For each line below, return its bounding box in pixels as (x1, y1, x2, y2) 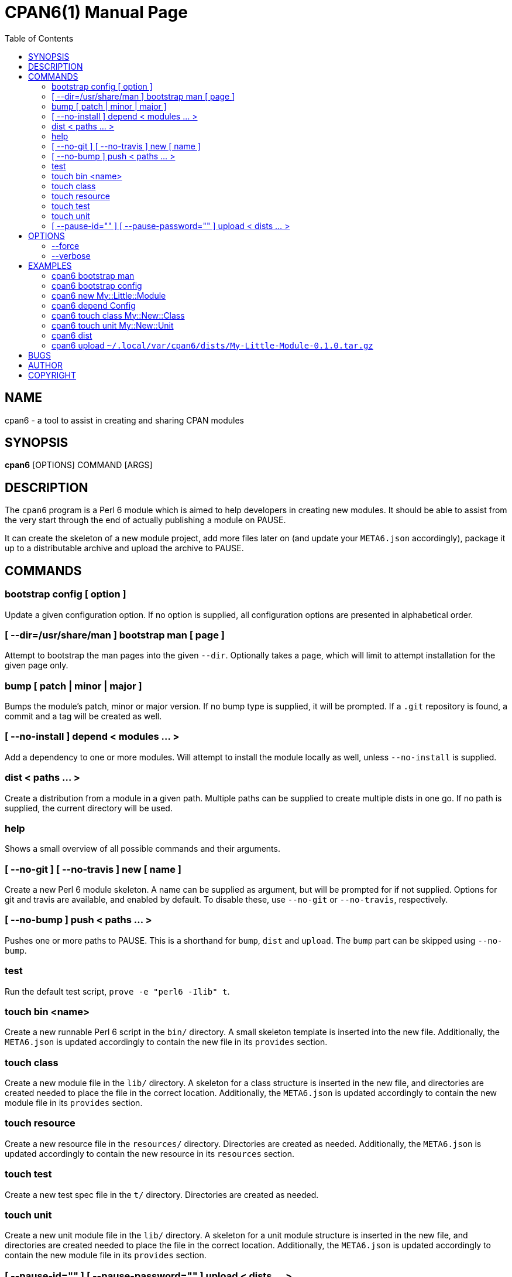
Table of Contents (5, 33, 74, 43)
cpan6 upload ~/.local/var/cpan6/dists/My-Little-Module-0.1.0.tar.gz (51, 340, 373, 350)
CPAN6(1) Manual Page (5, 2, 188, 22)
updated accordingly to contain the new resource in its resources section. (5, 1148, 295, 1159)
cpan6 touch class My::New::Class (51, 310, 185, 320)
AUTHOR (28, 360, 63, 370)
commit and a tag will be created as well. (5, 711, 162, 721)
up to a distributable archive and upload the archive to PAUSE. (5, 543, 244, 554)
